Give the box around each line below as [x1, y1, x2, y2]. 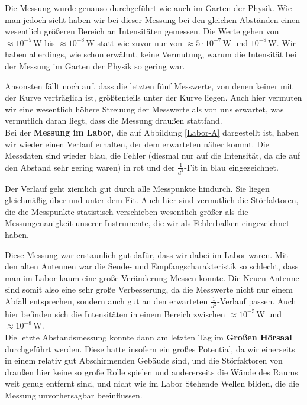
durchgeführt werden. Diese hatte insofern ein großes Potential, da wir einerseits [5, 342, 295, 355]
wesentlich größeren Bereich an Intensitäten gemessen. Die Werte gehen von [5, 25, 279, 37]
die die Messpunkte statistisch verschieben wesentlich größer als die [5, 205, 248, 217]
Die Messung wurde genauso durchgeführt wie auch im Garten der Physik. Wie [5, 2, 292, 14]
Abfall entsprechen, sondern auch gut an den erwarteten [5, 294, 208, 307]
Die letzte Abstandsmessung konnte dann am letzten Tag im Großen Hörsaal [5, 331, 292, 343]
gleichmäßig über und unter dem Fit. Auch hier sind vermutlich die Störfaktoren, [5, 194, 299, 206]
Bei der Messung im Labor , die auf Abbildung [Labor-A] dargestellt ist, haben [5, 126, 299, 138]
